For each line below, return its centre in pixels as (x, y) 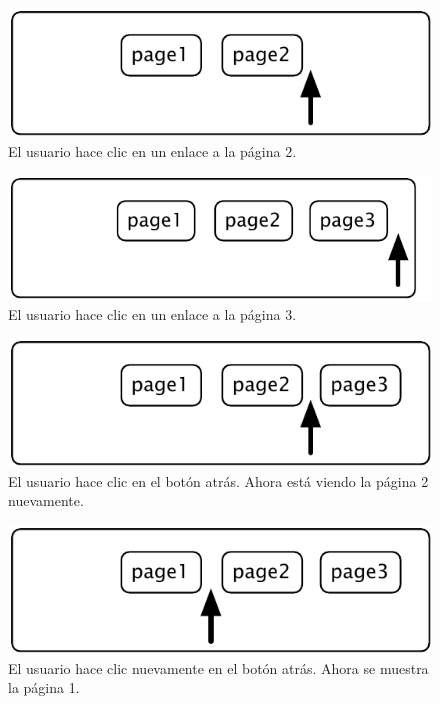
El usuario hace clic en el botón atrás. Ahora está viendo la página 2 (218, 480)
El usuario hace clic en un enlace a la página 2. (152, 150)
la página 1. (44, 687)
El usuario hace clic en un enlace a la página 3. (152, 313)
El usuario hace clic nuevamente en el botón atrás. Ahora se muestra (218, 667)
